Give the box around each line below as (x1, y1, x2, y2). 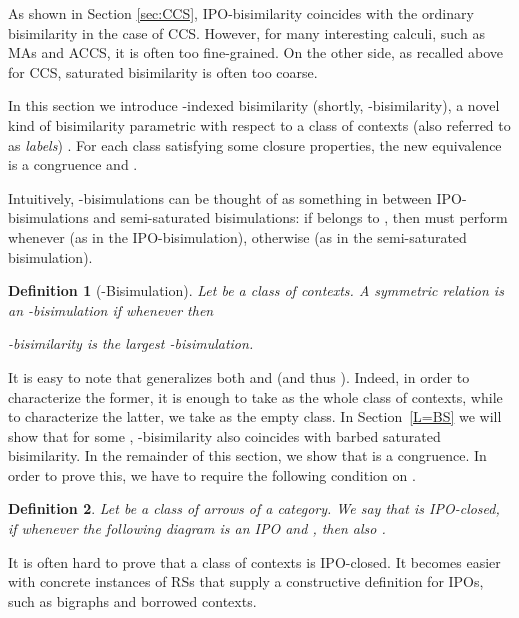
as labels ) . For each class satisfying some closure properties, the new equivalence (8, 134, 502, 155)
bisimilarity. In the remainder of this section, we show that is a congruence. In (8, 445, 487, 466)
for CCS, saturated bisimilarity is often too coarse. (8, 61, 318, 82)
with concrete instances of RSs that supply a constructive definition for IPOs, (8, 571, 484, 592)
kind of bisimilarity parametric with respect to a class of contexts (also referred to (8, 114, 511, 135)
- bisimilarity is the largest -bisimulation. (8, 333, 254, 354)
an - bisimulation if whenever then (8, 299, 214, 320)
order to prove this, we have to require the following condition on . (8, 464, 416, 485)
